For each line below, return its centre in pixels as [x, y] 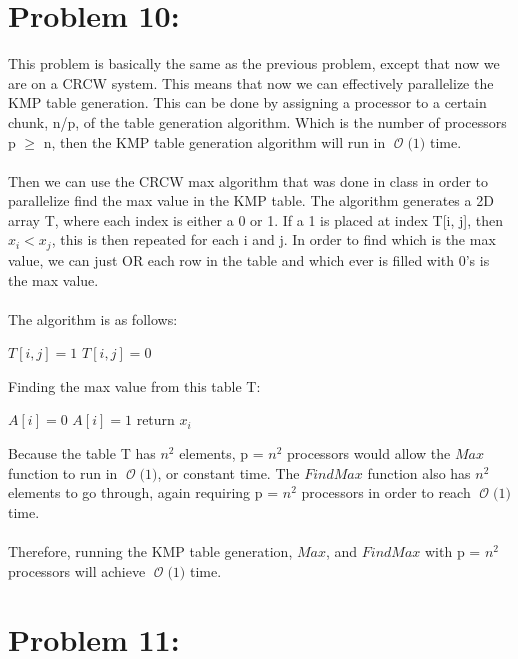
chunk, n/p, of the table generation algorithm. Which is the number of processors [257, 121]
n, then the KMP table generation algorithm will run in [214, 141]
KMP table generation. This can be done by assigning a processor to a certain [247, 102]
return [155, 419]
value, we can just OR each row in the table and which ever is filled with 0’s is [249, 259]
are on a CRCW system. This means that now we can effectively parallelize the [251, 82]
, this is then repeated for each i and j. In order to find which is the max [273, 239]
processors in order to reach [386, 492]
